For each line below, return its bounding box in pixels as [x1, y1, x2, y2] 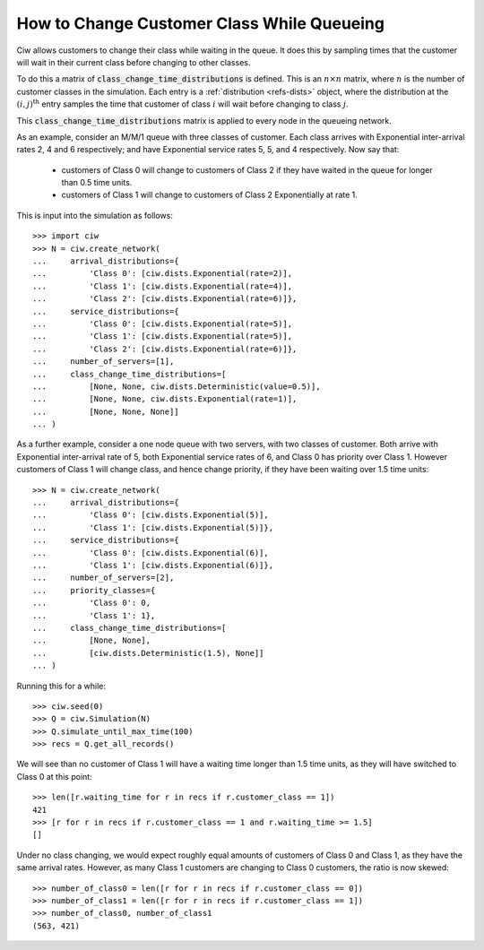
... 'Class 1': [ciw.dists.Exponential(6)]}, [32, 560, 273, 570]
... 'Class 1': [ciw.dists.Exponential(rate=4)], [32, 281, 293, 291]
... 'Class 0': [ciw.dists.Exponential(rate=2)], [32, 269, 293, 279]
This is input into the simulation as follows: [16, 210, 174, 220]
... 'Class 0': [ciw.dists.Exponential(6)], [32, 548, 269, 557]
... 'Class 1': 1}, [32, 610, 156, 620]
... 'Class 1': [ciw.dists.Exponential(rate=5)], [32, 332, 293, 341]
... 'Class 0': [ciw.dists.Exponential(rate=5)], [32, 318, 293, 329]
